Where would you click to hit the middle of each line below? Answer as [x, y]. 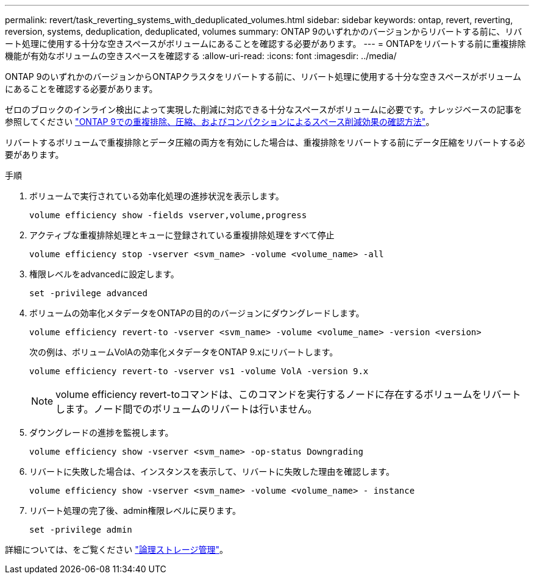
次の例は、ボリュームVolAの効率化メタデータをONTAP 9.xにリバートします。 [184, 352]
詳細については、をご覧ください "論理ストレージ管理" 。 [117, 549]
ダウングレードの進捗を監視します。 [101, 432]
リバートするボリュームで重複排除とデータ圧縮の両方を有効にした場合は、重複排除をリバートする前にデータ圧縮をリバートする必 [265, 142]
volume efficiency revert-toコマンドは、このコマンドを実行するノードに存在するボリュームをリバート [288, 394]
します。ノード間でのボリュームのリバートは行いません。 [187, 409]
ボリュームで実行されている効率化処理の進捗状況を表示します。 [157, 196]
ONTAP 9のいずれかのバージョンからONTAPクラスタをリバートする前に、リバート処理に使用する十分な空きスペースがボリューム [263, 76]
